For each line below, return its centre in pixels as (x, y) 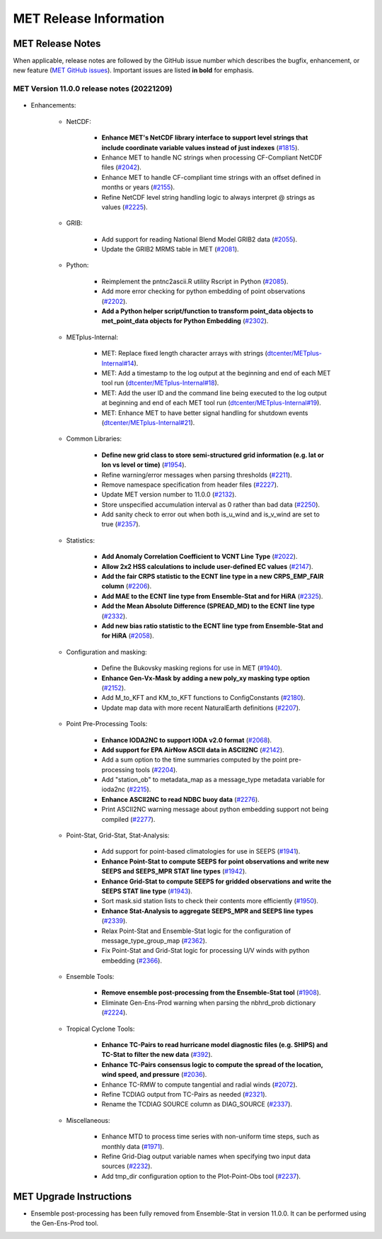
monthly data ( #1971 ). (133, 1146)
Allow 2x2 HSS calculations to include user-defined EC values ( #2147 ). (208, 566)
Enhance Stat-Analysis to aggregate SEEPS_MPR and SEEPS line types (208, 911)
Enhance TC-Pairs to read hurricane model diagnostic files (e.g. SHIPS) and (215, 1045)
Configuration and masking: (107, 652)
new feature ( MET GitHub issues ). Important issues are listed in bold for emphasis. (133, 70)
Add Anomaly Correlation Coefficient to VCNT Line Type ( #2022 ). (199, 557)
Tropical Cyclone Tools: (100, 1029)
